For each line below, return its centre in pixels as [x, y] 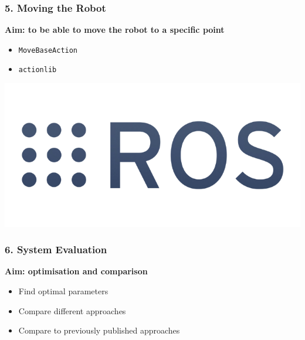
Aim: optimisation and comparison [76, 271]
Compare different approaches [72, 310]
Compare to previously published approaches [99, 330]
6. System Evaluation [56, 249]
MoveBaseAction [48, 50]
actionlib [38, 70]
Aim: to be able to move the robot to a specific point [115, 30]
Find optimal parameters [63, 291]
